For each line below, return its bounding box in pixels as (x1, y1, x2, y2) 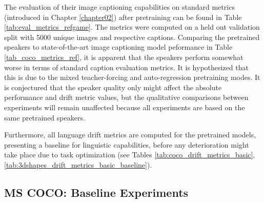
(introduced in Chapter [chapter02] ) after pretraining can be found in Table (4, 11, 242, 22)
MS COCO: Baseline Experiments (4, 184, 189, 200)
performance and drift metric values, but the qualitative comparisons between (4, 92, 249, 103)
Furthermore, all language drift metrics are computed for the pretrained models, (4, 129, 256, 140)
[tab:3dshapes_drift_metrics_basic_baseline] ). (4, 159, 152, 170)
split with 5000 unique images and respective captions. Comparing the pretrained (4, 31, 260, 42)
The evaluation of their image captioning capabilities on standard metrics (4, 2, 235, 12)
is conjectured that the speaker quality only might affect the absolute (4, 82, 222, 92)
